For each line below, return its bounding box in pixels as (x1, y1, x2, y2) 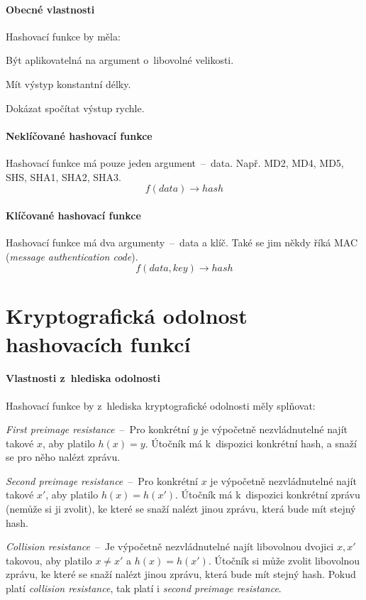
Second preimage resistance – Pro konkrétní (6, 473, 198, 488)
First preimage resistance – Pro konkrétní (6, 422, 190, 437)
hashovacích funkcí (6, 329, 191, 358)
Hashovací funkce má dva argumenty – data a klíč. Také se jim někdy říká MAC (6, 234, 358, 249)
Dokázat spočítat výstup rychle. (6, 100, 145, 115)
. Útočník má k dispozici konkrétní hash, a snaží (145, 435, 357, 450)
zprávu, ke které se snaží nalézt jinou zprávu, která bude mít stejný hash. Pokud (6, 567, 356, 582)
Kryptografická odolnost (6, 301, 248, 330)
